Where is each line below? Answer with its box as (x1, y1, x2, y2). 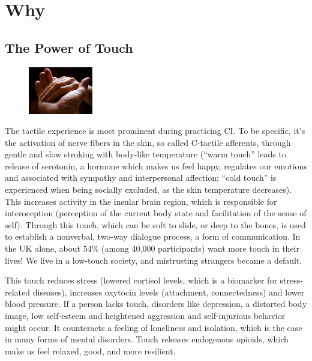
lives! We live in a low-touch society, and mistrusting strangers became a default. (5, 253, 302, 266)
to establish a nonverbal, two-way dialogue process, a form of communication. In (5, 230, 301, 243)
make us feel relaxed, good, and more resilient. (5, 344, 176, 357)
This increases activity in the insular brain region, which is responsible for (5, 195, 277, 207)
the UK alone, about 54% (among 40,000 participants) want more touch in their (5, 242, 299, 255)
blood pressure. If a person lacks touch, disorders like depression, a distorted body (5, 297, 307, 310)
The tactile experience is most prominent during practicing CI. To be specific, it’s (5, 124, 305, 137)
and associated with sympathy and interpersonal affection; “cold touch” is (5, 171, 277, 184)
